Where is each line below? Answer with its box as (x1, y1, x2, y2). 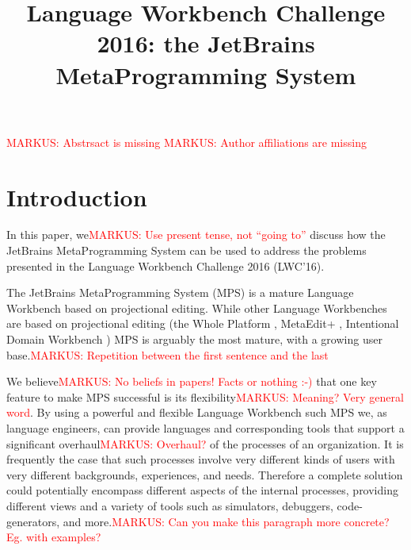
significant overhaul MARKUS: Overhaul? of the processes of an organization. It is (6, 435, 404, 452)
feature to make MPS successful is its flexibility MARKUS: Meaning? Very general (6, 388, 404, 405)
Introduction (6, 180, 147, 213)
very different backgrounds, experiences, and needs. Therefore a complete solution (6, 466, 403, 483)
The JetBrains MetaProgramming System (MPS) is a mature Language (6, 284, 354, 301)
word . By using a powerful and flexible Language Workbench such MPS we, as (6, 404, 387, 421)
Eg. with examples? (6, 529, 101, 545)
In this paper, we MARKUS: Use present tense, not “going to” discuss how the (6, 226, 386, 243)
